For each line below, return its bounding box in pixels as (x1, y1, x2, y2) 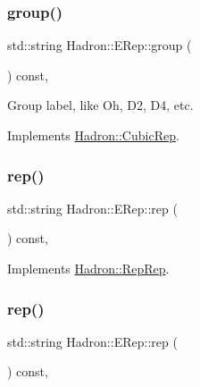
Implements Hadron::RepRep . (7, 259, 170, 277)
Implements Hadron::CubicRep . (7, 126, 179, 144)
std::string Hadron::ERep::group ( (7, 36, 192, 55)
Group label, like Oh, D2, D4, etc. (7, 96, 194, 114)
